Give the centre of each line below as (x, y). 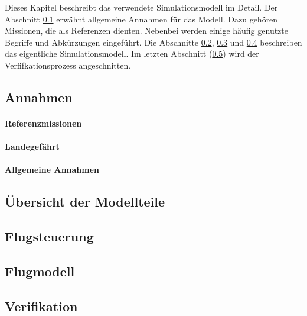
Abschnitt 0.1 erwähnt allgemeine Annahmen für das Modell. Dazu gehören (141, 19)
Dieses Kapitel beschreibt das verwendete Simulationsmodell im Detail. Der (141, 7)
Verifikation (41, 306)
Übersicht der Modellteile (85, 201)
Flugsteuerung (49, 236)
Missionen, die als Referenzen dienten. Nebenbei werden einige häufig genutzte (146, 30)
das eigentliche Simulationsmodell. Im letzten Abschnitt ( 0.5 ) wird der (132, 54)
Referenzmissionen (43, 123)
